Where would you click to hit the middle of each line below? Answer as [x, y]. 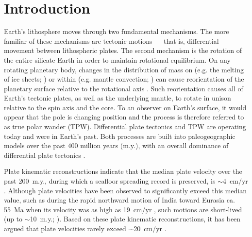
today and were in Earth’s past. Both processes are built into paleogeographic [120, 136]
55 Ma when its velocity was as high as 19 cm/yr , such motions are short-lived [123, 209]
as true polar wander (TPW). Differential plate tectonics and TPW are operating [125, 127]
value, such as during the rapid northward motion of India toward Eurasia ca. [119, 200]
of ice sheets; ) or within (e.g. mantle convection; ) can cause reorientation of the [124, 79]
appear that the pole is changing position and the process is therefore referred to [124, 117]
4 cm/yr [235, 181]
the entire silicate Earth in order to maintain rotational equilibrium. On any [117, 59]
